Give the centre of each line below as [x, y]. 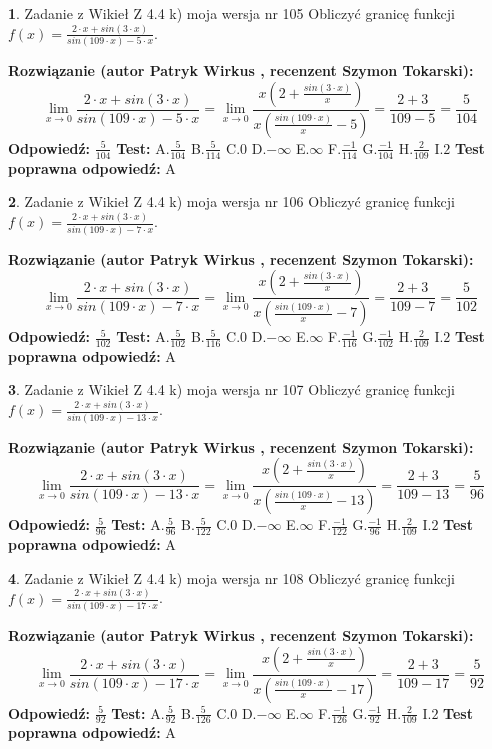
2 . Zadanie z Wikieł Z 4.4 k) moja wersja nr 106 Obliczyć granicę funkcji [231, 201]
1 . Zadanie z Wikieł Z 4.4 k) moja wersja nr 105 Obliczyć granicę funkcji [231, 13]
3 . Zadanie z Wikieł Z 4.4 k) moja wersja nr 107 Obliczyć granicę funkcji [231, 389]
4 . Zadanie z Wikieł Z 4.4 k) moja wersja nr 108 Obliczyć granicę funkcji [231, 577]
